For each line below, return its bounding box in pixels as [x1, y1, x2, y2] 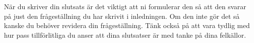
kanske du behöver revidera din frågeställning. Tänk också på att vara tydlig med [4, 20, 250, 30]
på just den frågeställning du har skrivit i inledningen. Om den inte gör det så [4, 11, 240, 21]
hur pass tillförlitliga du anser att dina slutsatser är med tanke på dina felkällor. [4, 29, 246, 40]
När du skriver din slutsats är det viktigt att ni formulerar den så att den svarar [4, 1, 247, 11]
